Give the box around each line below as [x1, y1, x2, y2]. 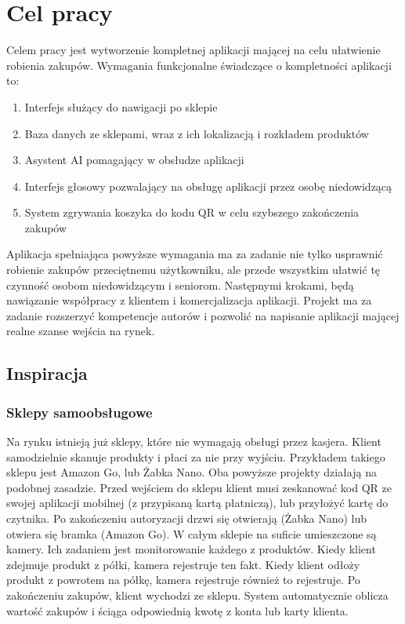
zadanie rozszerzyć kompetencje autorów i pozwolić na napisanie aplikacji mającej [6, 307, 400, 323]
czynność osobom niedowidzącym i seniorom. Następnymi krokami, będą [6, 276, 354, 293]
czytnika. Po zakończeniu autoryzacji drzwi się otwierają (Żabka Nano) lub [6, 510, 367, 526]
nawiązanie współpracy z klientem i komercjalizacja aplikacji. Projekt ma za [6, 292, 372, 308]
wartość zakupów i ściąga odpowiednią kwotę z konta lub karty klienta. [6, 602, 349, 619]
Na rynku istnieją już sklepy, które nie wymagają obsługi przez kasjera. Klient [6, 433, 381, 450]
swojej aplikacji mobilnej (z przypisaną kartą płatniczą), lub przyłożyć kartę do [6, 494, 389, 511]
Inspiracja [6, 361, 88, 385]
